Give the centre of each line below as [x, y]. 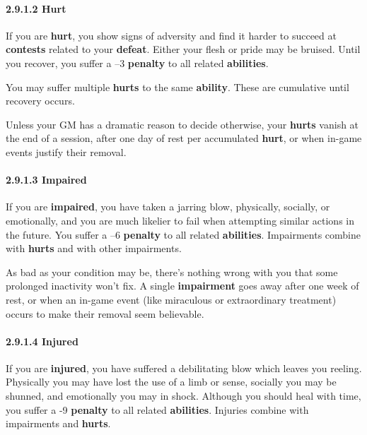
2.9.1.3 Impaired [46, 180]
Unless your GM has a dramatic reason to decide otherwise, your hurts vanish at [182, 124]
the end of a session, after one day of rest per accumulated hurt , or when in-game [184, 138]
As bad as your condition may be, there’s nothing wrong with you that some [172, 272]
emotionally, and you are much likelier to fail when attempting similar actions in [180, 220]
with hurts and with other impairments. [94, 248]
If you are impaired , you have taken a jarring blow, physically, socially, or [168, 207]
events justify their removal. [66, 151]
